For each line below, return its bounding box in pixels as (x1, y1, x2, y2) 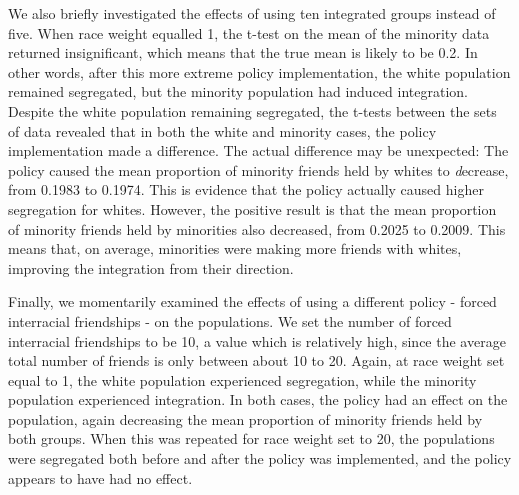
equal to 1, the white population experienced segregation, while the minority (8, 369, 477, 390)
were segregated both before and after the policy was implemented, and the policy (8, 448, 512, 469)
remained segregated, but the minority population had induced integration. (8, 81, 468, 102)
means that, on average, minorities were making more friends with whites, (8, 238, 462, 259)
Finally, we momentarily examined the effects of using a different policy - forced (8, 291, 497, 312)
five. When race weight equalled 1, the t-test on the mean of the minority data (8, 22, 490, 43)
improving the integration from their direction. (8, 257, 294, 278)
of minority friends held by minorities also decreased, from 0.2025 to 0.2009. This (8, 218, 506, 239)
